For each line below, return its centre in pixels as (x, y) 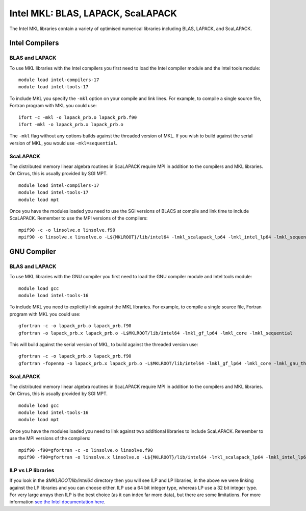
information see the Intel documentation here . (57, 502)
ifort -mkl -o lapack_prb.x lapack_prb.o (71, 125)
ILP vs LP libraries (32, 470)
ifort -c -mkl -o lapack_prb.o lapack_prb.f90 (78, 117)
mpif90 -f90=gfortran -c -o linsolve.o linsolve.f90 (86, 450)
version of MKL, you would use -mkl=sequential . (63, 143)
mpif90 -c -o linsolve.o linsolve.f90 (67, 230)
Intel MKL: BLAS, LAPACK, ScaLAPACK (93, 13)
